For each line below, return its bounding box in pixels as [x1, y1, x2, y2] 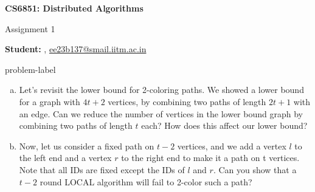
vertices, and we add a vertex [177, 139, 286, 152]
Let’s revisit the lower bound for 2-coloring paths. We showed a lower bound [19, 83, 304, 96]
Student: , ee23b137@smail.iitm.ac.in [5, 43, 147, 55]
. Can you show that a [213, 163, 297, 176]
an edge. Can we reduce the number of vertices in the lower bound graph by [19, 107, 303, 120]
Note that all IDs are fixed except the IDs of [19, 163, 185, 176]
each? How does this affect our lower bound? [141, 119, 308, 132]
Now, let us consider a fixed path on [19, 139, 154, 152]
